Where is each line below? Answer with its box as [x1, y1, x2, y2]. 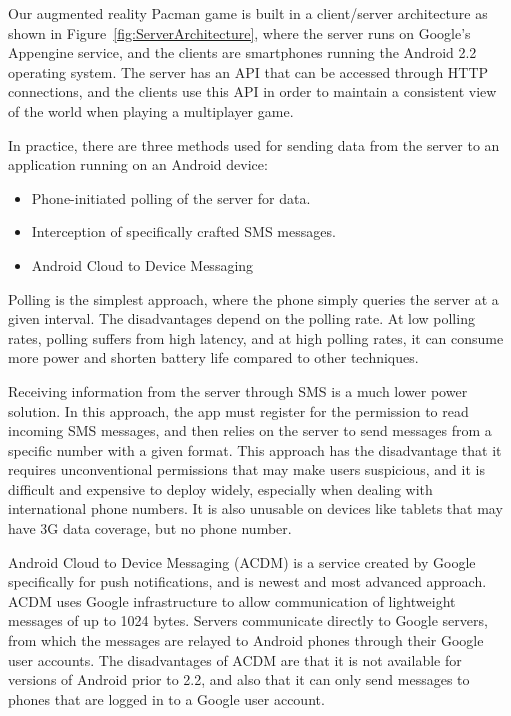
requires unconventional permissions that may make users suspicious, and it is [8, 459, 485, 480]
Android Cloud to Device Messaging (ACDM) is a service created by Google [8, 551, 476, 572]
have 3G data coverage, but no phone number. [8, 518, 292, 539]
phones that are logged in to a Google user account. [8, 688, 325, 709]
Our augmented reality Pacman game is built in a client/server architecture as [8, 3, 488, 23]
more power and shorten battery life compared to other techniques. [8, 347, 419, 368]
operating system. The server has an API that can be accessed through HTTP [8, 61, 489, 82]
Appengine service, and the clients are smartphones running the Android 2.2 [8, 42, 477, 63]
